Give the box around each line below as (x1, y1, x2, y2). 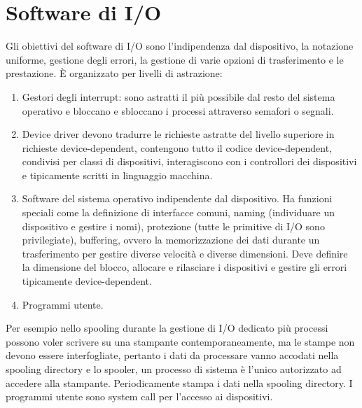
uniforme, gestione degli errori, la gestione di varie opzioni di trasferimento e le (6, 52, 344, 66)
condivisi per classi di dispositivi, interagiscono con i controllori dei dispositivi (22, 154, 357, 169)
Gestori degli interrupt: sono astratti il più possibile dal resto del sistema (22, 89, 335, 104)
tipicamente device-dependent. (22, 274, 152, 288)
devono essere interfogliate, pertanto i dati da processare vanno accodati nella (6, 348, 339, 363)
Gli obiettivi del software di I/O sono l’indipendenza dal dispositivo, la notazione (6, 38, 354, 53)
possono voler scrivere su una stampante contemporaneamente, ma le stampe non (6, 334, 355, 349)
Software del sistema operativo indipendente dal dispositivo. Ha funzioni (22, 191, 333, 206)
